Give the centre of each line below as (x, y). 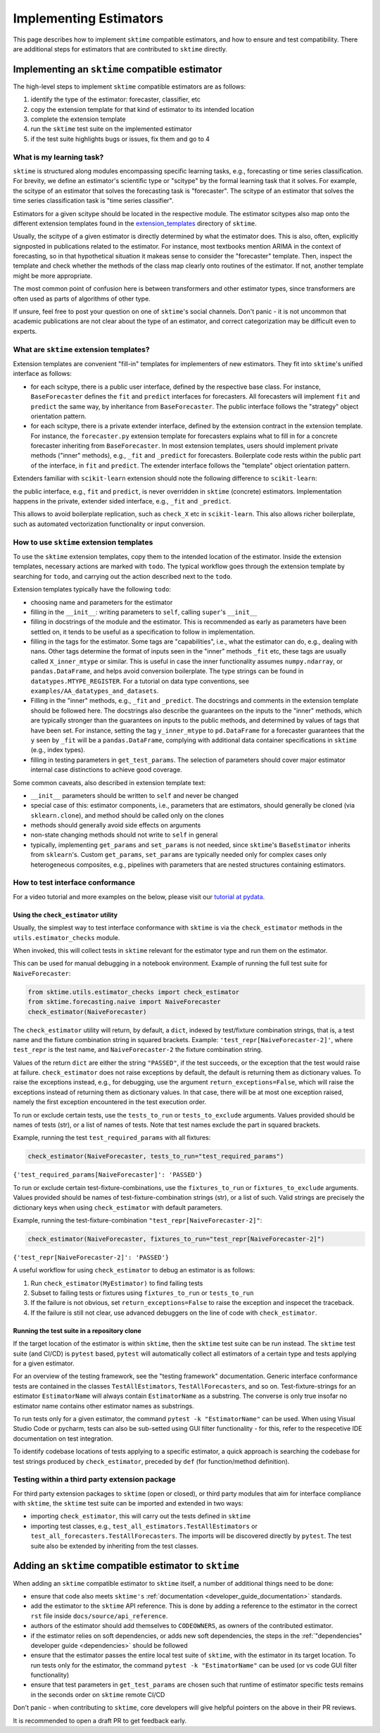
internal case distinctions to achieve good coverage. (106, 770)
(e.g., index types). (58, 750)
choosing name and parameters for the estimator (102, 602)
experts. (25, 331)
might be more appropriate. (53, 275)
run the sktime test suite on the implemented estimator (112, 129)
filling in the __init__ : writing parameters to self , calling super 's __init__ (144, 612)
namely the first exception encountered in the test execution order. (110, 1102)
